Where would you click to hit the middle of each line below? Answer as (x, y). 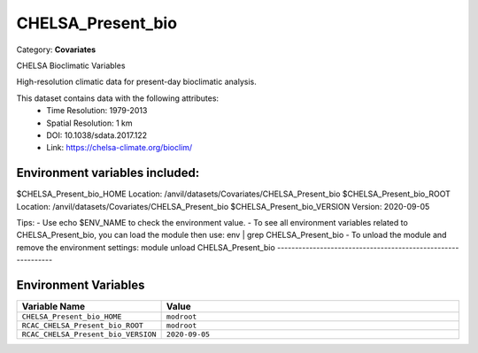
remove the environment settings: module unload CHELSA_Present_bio (146, 247)
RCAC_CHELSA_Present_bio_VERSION (89, 335)
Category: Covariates (56, 50)
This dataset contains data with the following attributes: (118, 98)
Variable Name (54, 307)
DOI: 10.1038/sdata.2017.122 (97, 135)
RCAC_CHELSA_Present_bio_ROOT (82, 326)
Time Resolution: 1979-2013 (97, 111)
